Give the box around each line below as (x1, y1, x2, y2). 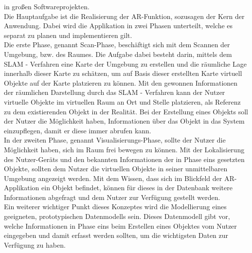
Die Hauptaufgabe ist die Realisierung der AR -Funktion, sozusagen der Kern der (4, 11, 245, 21)
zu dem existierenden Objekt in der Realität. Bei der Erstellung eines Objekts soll (4, 106, 249, 116)
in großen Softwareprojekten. (4, 1, 90, 11)
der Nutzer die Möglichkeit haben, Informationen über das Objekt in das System (4, 116, 245, 126)
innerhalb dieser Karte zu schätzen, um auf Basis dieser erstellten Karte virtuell (4, 68, 242, 78)
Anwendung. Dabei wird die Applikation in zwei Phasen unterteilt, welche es (4, 20, 233, 31)
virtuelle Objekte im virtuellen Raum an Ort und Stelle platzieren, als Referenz (4, 96, 241, 107)
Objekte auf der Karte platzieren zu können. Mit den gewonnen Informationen (4, 77, 238, 88)
